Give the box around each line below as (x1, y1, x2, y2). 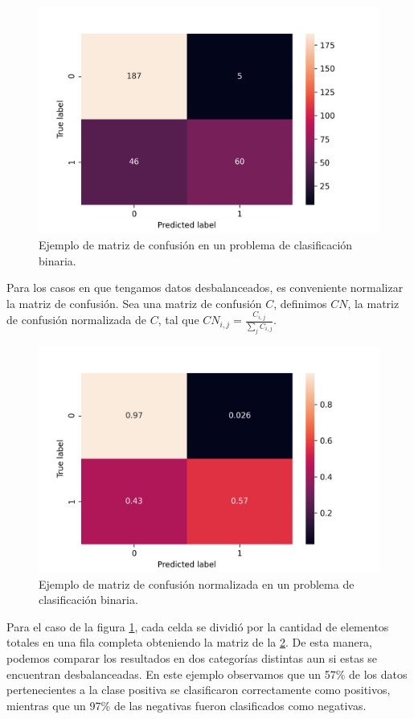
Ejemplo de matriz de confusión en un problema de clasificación (39, 236, 353, 253)
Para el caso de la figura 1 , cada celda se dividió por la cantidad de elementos (6, 618, 389, 635)
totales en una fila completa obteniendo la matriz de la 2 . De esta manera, (6, 634, 373, 651)
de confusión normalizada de (6, 311, 146, 328)
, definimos (273, 294, 327, 311)
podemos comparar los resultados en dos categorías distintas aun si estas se (6, 649, 378, 666)
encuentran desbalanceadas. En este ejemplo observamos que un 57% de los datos (6, 665, 408, 682)
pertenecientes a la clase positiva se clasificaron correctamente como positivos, (6, 681, 391, 698)
